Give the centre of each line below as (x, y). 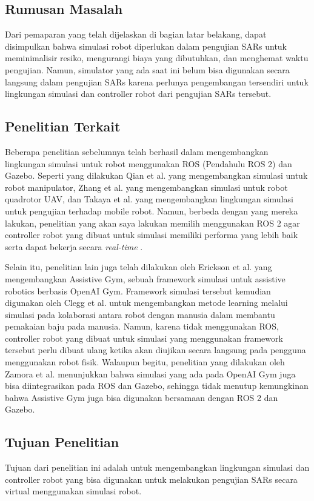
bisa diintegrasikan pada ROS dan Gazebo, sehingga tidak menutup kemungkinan (157, 386)
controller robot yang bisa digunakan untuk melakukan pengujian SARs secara (151, 479)
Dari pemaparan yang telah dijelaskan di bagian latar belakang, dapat (136, 34)
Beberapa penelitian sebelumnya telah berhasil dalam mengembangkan (137, 151)
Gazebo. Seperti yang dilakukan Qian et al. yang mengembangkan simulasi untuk (156, 175)
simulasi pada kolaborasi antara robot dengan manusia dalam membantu (140, 314)
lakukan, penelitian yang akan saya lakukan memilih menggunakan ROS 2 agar (152, 223)
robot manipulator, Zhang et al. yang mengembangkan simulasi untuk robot (146, 187)
